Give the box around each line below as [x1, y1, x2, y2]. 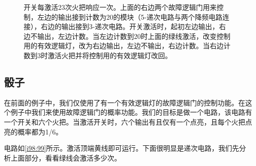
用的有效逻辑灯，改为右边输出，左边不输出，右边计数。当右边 [24, 40, 224, 51]
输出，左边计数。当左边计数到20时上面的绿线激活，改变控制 [37, 31, 230, 41]
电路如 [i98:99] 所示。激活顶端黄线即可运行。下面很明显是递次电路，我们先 [4, 143, 239, 153]
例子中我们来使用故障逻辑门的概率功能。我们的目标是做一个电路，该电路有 [10, 107, 252, 117]
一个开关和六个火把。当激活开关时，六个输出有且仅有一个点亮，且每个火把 [4, 116, 245, 127]
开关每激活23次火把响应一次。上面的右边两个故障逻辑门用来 [24, 2, 217, 12]
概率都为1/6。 [17, 126, 63, 136]
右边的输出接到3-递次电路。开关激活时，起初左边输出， [40, 21, 219, 32]
